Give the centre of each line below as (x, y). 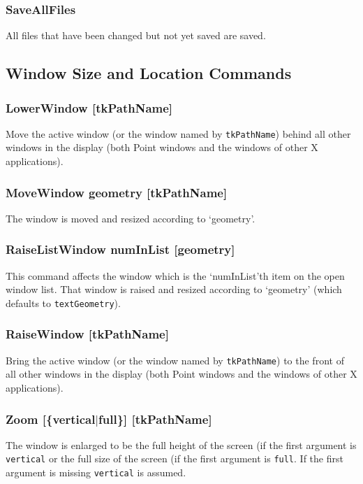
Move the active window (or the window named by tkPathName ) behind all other (178, 133)
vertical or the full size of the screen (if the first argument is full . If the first (175, 458)
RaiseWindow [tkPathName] (87, 334)
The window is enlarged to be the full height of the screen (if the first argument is (181, 444)
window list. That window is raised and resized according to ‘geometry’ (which (174, 289)
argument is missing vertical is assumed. (96, 472)
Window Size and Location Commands (149, 73)
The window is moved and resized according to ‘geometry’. (131, 218)
